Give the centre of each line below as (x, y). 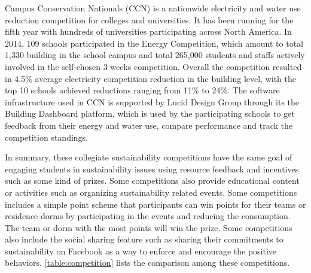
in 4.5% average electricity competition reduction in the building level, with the (151, 78)
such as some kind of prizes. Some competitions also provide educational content (152, 181)
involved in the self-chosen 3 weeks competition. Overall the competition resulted (153, 66)
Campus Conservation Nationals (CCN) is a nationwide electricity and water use (153, 8)
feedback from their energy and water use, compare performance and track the (149, 125)
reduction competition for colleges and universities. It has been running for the (149, 19)
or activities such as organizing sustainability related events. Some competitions (151, 192)
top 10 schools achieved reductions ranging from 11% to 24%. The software (142, 90)
